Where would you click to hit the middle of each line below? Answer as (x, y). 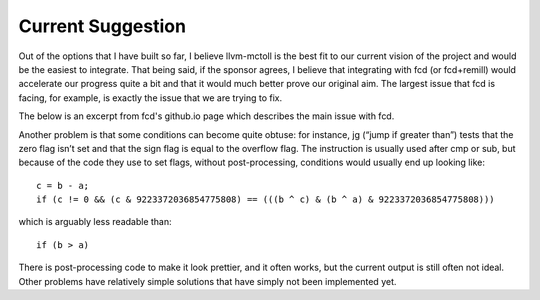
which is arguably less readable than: (95, 222)
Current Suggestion (102, 26)
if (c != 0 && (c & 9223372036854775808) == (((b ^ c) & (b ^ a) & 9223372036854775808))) (265, 199)
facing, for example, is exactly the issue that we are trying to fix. (150, 97)
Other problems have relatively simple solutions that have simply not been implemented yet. (207, 281)
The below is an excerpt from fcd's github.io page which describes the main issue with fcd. (206, 116)
